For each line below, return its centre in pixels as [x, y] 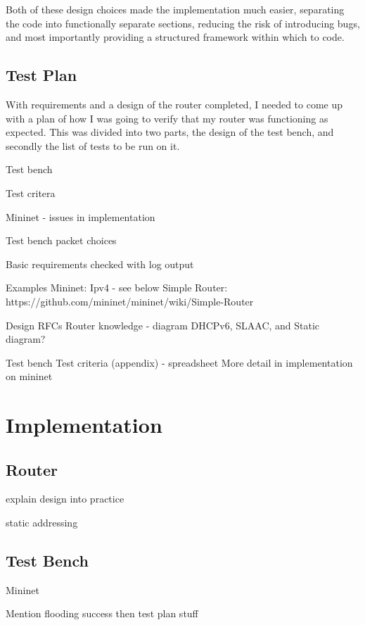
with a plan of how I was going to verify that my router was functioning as [167, 118]
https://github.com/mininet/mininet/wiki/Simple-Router [130, 301]
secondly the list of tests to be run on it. [93, 145]
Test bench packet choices [61, 240]
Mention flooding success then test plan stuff [102, 613]
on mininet [29, 376]
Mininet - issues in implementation [81, 216]
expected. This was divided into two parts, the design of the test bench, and [170, 132]
